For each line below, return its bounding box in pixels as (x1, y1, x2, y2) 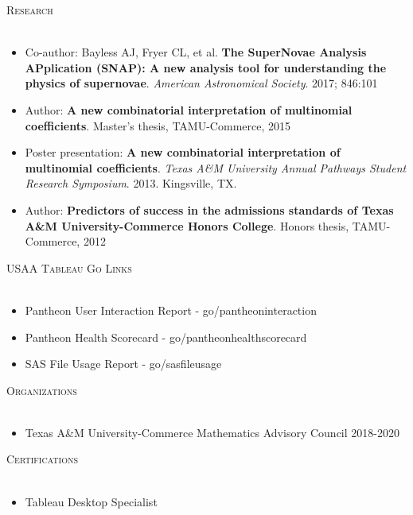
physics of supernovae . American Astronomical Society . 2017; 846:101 (25, 75, 378, 91)
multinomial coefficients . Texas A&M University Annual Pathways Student (25, 159, 407, 176)
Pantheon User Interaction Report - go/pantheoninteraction (25, 301, 317, 318)
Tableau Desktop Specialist (25, 493, 158, 509)
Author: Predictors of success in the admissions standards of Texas (25, 201, 394, 218)
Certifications (6, 451, 78, 467)
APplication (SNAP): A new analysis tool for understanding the (25, 59, 387, 76)
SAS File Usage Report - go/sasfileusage (25, 355, 222, 372)
